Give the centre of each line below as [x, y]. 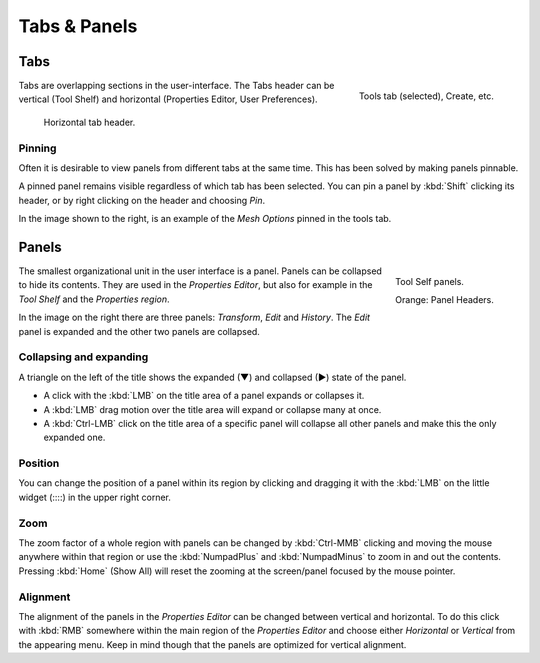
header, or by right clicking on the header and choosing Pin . [141, 200]
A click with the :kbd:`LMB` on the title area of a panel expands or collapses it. [204, 396]
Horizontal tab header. [89, 122]
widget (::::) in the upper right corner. [95, 497]
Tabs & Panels [78, 26]
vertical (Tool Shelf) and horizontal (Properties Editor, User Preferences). [168, 99]
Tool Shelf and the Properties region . [94, 299]
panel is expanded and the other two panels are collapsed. [139, 331]
